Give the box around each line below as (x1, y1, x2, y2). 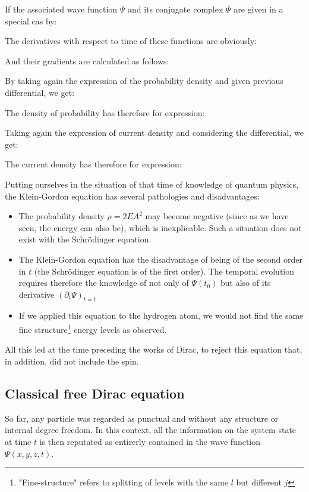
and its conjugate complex (128, 3, 223, 15)
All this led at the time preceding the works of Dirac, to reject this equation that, (5, 343, 302, 356)
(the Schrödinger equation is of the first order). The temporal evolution (34, 264, 295, 277)
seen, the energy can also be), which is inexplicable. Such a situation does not (18, 221, 302, 233)
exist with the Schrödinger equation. (18, 233, 152, 245)
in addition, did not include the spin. (5, 354, 139, 367)
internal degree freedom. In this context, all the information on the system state (5, 424, 297, 436)
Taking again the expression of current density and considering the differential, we (5, 126, 304, 139)
